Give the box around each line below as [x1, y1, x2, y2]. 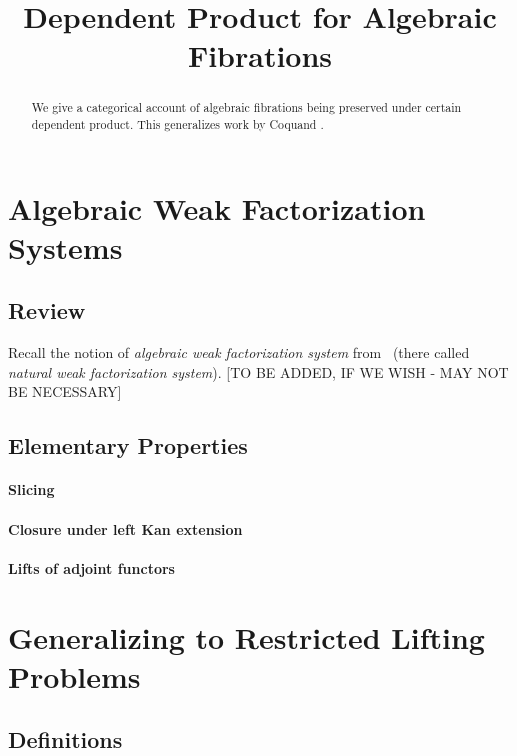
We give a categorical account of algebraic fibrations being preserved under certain [31, 99, 462, 116]
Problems [8, 655, 141, 696]
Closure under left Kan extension [8, 518, 243, 539]
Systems [8, 226, 123, 267]
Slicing [8, 479, 55, 500]
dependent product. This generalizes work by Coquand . [31, 116, 324, 133]
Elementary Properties [8, 430, 248, 461]
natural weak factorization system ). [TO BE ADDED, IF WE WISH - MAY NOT [8, 361, 509, 382]
